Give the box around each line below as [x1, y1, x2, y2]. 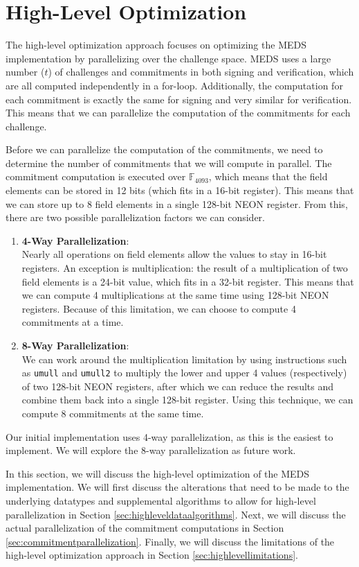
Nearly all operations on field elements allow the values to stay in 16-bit [21, 247, 327, 261]
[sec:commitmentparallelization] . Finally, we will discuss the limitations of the [6, 534, 335, 548]
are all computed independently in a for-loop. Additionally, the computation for [6, 78, 343, 92]
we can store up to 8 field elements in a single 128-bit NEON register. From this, [6, 196, 348, 211]
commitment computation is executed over [6, 169, 186, 184]
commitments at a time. [21, 315, 124, 329]
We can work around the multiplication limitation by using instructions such [21, 351, 347, 366]
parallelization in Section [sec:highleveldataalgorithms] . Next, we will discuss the [6, 507, 346, 521]
